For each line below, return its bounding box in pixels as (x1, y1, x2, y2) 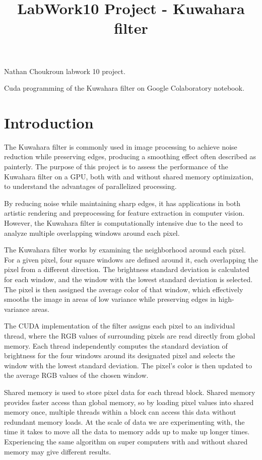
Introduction (4, 112, 94, 133)
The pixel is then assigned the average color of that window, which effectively (4, 284, 243, 294)
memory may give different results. (4, 446, 111, 456)
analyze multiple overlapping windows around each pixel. (4, 227, 180, 238)
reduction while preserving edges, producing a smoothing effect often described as (4, 151, 256, 162)
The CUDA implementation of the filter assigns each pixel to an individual (4, 320, 235, 331)
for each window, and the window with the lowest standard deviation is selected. (4, 274, 253, 284)
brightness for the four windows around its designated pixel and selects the (4, 350, 235, 361)
